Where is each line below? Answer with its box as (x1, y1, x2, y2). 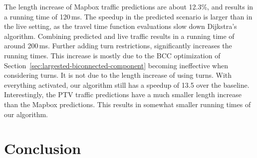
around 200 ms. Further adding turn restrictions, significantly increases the (4, 40, 232, 51)
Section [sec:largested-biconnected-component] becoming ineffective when (4, 60, 228, 70)
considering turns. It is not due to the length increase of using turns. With (4, 70, 232, 80)
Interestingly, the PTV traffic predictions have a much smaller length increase (4, 89, 242, 100)
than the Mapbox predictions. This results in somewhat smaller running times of (4, 99, 251, 109)
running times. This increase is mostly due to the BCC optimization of (4, 50, 221, 60)
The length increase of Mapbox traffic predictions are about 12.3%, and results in (4, 1, 254, 11)
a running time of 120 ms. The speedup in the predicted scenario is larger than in (4, 11, 253, 21)
